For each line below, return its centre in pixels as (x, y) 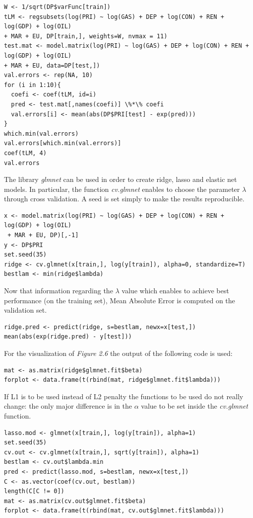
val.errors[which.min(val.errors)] (63, 143)
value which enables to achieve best (175, 291)
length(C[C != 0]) (34, 491)
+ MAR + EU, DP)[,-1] (43, 235)
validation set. (26, 310)
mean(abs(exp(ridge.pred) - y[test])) (68, 337)
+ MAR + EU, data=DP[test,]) (52, 65)
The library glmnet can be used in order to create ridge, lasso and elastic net (121, 179)
